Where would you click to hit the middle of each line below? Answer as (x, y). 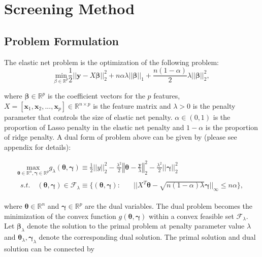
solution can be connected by (49, 248)
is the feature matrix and (132, 106)
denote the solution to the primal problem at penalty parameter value (136, 226)
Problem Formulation (61, 40)
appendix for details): (38, 147)
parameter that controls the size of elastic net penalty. (88, 117)
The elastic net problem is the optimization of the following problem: (111, 62)
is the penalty (214, 106)
